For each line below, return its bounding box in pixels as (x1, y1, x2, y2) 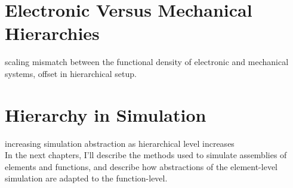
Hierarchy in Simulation (5, 102, 206, 127)
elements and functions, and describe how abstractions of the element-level (5, 160, 277, 172)
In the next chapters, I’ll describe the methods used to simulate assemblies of (5, 149, 287, 161)
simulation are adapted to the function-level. (5, 172, 168, 184)
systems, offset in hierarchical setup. (5, 67, 137, 79)
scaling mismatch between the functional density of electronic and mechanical (5, 56, 289, 68)
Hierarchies (5, 21, 100, 45)
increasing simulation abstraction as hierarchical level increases (5, 137, 235, 149)
